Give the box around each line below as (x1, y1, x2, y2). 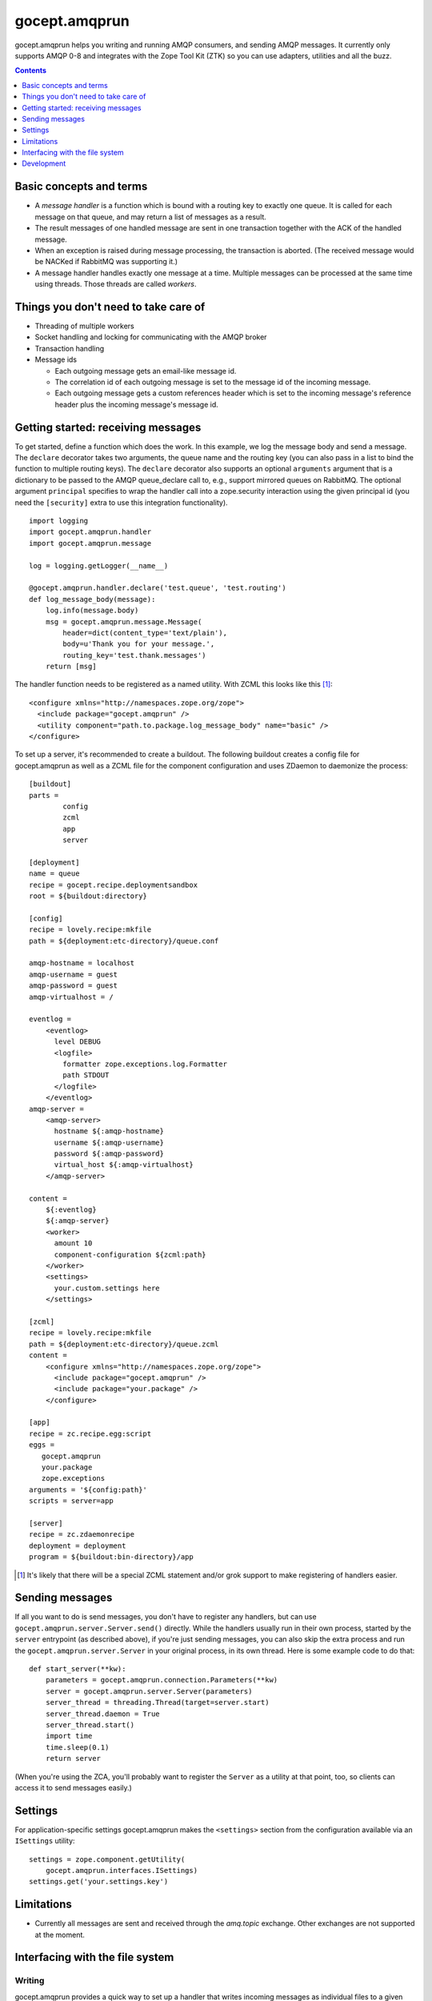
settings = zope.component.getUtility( (29, 1855, 186, 1864)
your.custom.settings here (54, 1283, 160, 1293)
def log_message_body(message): (29, 595, 156, 604)
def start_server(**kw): (29, 1665, 126, 1673)
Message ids (34, 355, 78, 364)
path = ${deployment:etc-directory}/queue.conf (29, 936, 219, 945)
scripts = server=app (29, 1497, 114, 1506)
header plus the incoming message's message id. (54, 399, 219, 409)
